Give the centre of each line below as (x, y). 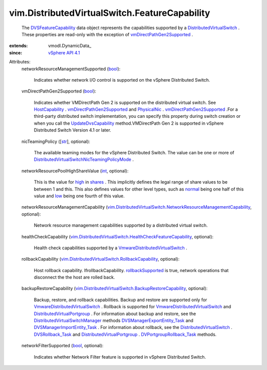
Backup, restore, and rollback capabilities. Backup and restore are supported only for (120, 300)
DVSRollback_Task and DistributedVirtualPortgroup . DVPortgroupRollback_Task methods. (125, 334)
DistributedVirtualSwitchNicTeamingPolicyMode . (84, 160)
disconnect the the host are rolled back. (74, 277)
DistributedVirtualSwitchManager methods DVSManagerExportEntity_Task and (114, 321)
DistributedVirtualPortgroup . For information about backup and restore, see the (115, 314)
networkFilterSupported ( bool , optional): (63, 346)
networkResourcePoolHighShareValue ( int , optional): (75, 171)
